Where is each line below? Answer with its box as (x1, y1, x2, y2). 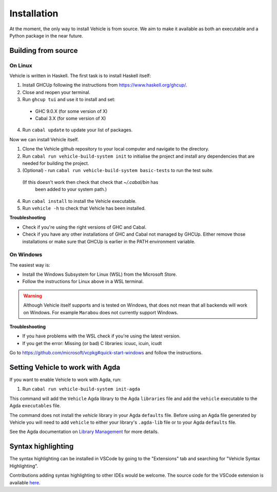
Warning (23, 293, 42, 299)
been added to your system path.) (35, 186, 107, 193)
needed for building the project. (22, 160, 89, 166)
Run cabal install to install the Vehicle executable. (22, 198, 137, 204)
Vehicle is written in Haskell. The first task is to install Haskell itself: (9, 72, 151, 79)
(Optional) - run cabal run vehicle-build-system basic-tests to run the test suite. (22, 167, 214, 174)
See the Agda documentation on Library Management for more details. (9, 429, 159, 435)
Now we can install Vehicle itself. (9, 136, 79, 142)
